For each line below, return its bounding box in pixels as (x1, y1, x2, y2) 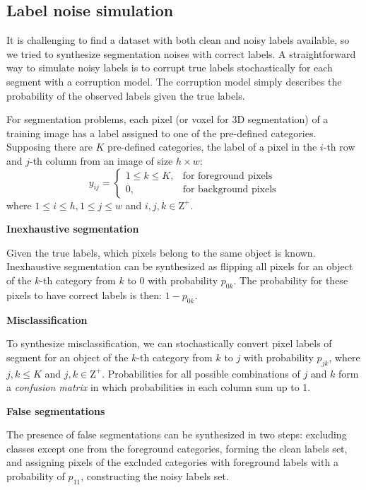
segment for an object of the (6, 349, 129, 364)
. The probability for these (233, 272, 348, 287)
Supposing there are (6, 139, 93, 154)
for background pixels (182, 185, 276, 195)
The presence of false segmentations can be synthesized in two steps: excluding (6, 427, 347, 442)
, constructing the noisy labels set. (81, 469, 229, 484)
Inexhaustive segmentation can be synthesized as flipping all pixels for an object (6, 259, 353, 274)
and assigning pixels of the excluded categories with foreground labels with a (6, 455, 338, 469)
